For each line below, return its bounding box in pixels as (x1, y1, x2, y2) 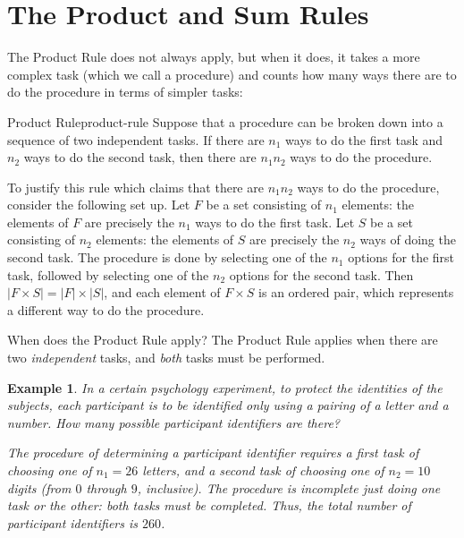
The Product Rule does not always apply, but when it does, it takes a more (7, 47, 420, 66)
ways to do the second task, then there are (23, 148, 257, 167)
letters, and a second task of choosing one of (142, 461, 384, 479)
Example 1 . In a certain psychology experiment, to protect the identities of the (7, 378, 443, 397)
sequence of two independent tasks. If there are (7, 130, 265, 149)
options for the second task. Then (229, 265, 414, 284)
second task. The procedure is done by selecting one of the (7, 248, 327, 267)
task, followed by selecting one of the (7, 265, 209, 284)
